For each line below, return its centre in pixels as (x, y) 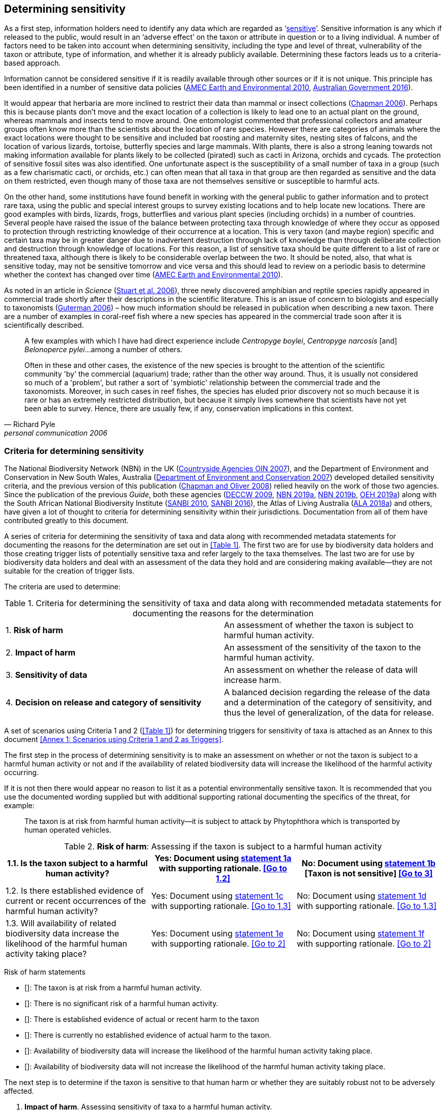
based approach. (33, 63)
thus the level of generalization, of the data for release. (329, 713)
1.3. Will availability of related (61, 923)
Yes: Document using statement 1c (217, 896)
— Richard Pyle (30, 424)
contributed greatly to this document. (66, 521)
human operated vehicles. (68, 830)
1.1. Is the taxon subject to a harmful (77, 863)
